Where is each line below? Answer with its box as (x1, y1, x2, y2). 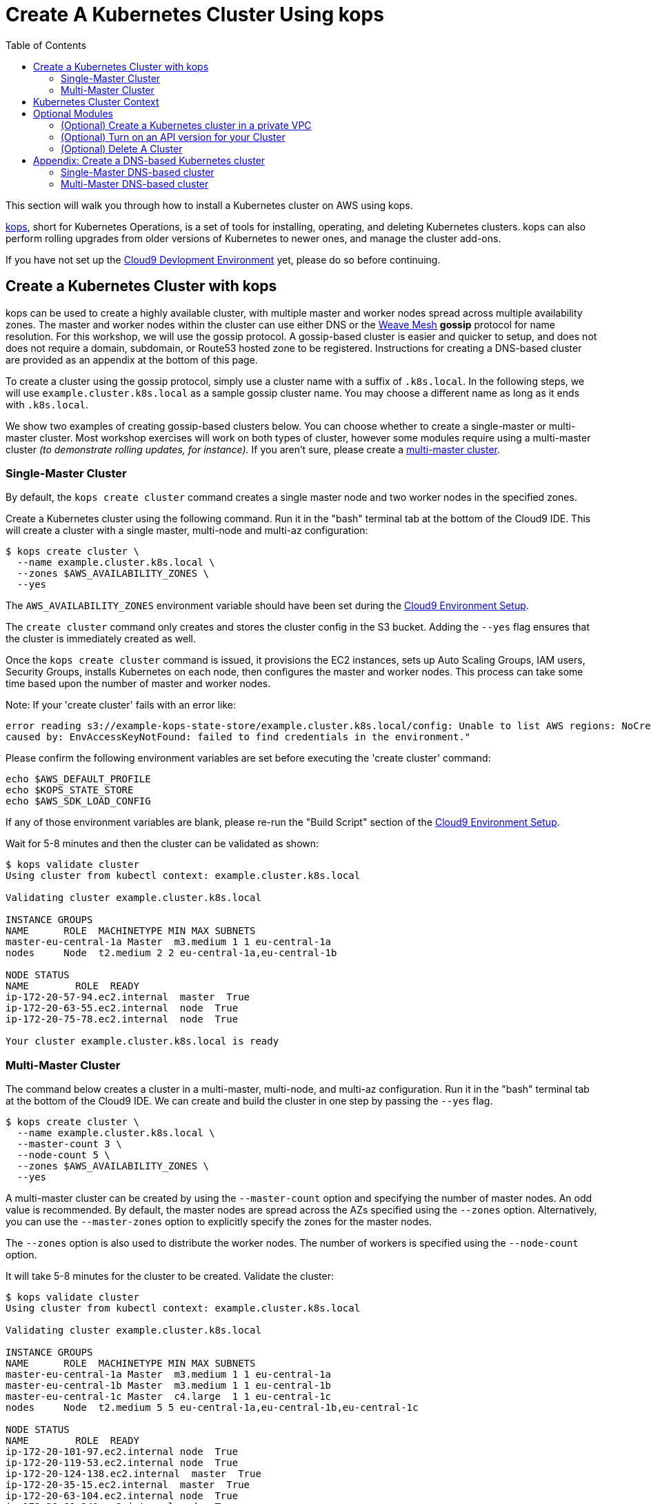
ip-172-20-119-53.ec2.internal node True (6, 1457, 239, 1469)
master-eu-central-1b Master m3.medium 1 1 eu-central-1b (6, 1380, 332, 1392)
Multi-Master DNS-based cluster (61, 177, 209, 190)
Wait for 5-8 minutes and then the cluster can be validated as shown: (6, 838, 319, 850)
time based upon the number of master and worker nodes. (6, 677, 271, 690)
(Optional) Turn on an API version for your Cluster (61, 130, 286, 143)
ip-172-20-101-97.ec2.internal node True (6, 1446, 239, 1458)
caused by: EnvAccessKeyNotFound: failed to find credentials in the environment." (6, 731, 471, 743)
